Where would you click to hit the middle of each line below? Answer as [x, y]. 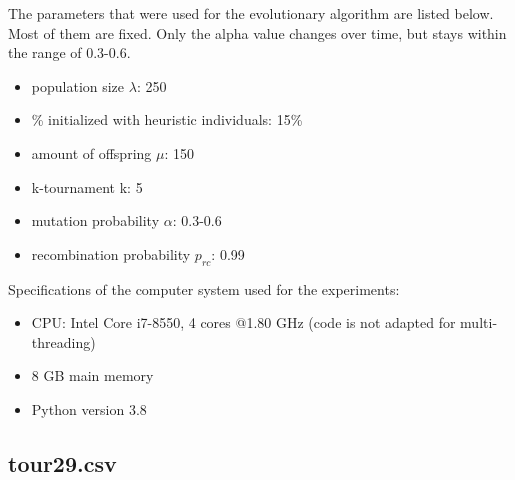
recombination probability [111, 253]
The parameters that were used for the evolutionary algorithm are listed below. [251, 13]
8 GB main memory [92, 375]
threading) [63, 341]
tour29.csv [62, 462]
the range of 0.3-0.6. [69, 52]
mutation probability [95, 220]
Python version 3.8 [89, 408]
